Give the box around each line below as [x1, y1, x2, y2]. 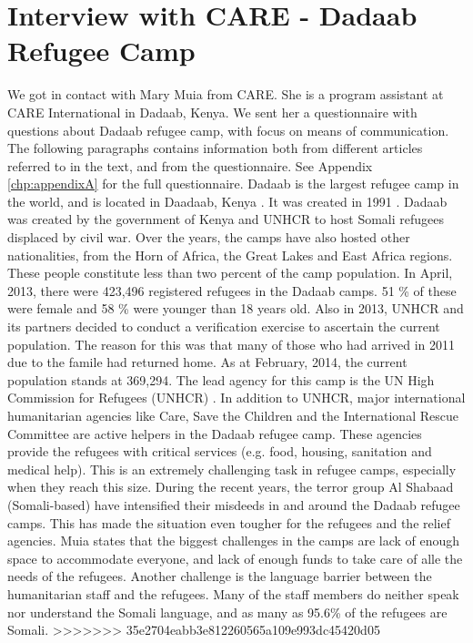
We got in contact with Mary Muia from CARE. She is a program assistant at [7, 85, 444, 104]
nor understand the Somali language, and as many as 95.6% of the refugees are [7, 602, 448, 621]
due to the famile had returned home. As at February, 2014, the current [7, 352, 408, 372]
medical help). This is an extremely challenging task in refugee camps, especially [7, 459, 457, 478]
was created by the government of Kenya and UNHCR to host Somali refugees [7, 209, 444, 229]
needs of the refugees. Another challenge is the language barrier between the [7, 566, 432, 586]
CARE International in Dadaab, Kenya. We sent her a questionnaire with [7, 102, 418, 121]
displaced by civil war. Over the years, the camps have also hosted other [7, 228, 410, 247]
